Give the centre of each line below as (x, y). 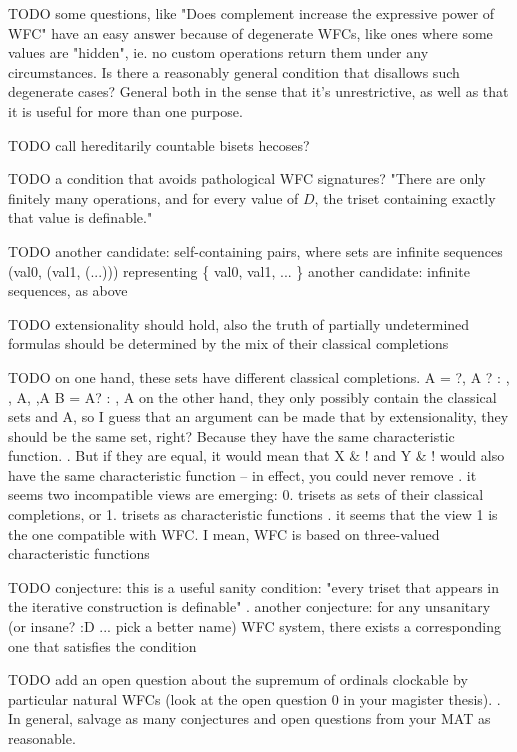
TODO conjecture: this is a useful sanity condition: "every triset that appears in (254, 586)
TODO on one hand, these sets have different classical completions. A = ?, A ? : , (259, 376)
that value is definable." (80, 217)
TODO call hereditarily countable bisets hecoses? (159, 144)
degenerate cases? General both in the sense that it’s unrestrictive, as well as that (258, 91)
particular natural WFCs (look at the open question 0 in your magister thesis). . (254, 698)
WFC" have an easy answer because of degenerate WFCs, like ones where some (250, 32)
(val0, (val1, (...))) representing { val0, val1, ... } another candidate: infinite (239, 270)
